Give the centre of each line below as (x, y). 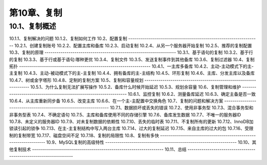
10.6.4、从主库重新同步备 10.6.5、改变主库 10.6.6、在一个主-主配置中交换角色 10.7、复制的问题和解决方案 (116, 101)
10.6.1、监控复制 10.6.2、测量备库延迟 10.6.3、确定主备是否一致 (192, 94)
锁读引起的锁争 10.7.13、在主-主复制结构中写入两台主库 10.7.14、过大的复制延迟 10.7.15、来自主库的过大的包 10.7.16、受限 (131, 128)
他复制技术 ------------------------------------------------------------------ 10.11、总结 (98, 149)
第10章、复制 (36, 13)
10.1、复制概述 (33, 26)
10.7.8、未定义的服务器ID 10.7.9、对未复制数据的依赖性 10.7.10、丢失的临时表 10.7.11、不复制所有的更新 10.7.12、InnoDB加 (132, 122)
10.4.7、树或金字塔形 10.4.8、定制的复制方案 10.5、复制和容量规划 (76, 80)
